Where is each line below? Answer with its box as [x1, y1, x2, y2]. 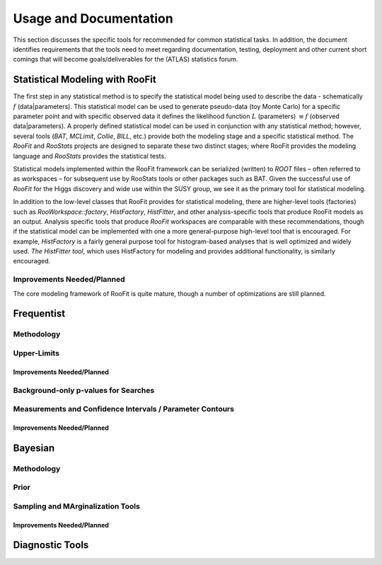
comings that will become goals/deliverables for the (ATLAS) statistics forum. [13, 55, 238, 64]
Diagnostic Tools [13, 539, 89, 552]
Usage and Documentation [13, 11, 173, 26]
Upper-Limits [13, 348, 60, 358]
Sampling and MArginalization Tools [13, 501, 141, 511]
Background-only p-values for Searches [13, 385, 155, 395]
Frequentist [13, 308, 66, 320]
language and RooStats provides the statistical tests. [13, 152, 166, 160]
